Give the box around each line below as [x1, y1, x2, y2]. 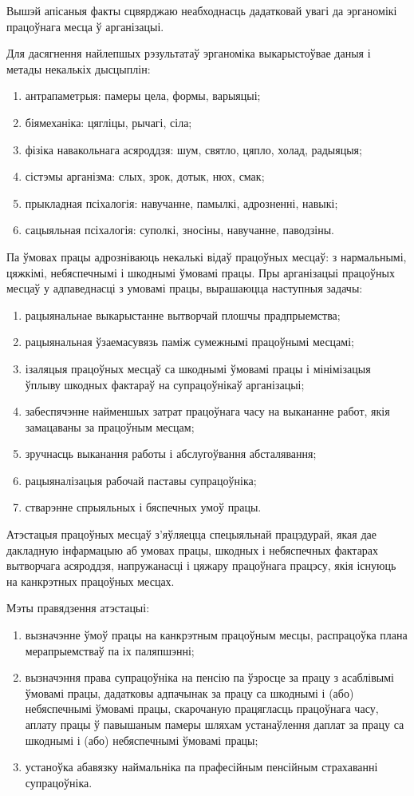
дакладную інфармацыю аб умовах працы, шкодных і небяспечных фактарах [6, 541, 379, 558]
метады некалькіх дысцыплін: [6, 60, 151, 77]
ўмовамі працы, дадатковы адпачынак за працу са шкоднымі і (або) [25, 684, 354, 701]
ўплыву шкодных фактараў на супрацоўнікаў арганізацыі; [25, 376, 305, 392]
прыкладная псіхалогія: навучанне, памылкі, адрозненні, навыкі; [25, 194, 338, 211]
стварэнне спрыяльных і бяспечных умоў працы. [25, 499, 262, 515]
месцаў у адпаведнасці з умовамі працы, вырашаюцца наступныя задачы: [6, 280, 363, 297]
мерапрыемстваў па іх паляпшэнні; [25, 642, 195, 659]
